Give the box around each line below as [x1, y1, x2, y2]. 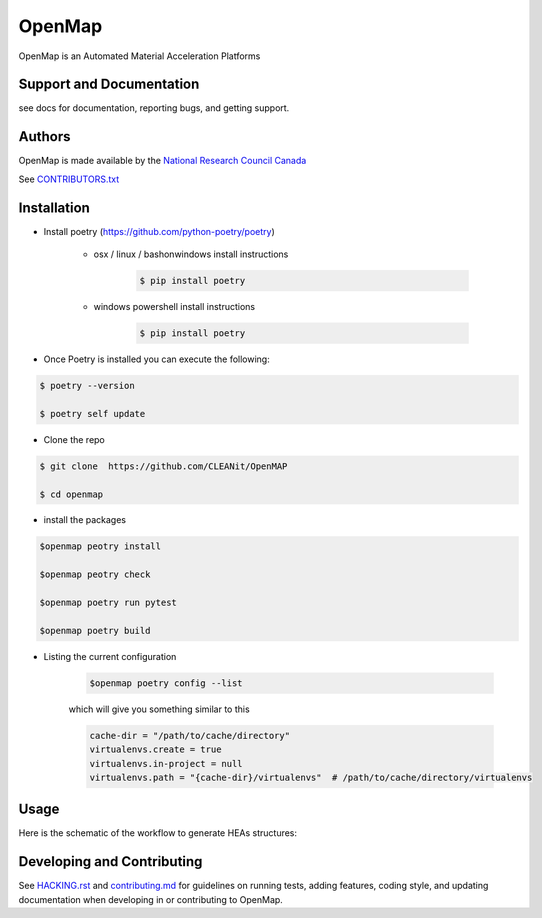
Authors [18, 128, 71, 145]
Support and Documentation [18, 76, 200, 93]
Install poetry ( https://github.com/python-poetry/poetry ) [43, 225, 275, 237]
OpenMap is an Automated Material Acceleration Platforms [18, 50, 261, 62]
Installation [18, 199, 90, 216]
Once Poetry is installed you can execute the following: [43, 353, 270, 365]
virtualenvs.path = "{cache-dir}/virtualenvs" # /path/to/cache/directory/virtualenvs [89, 771, 533, 783]
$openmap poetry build [39, 625, 151, 636]
